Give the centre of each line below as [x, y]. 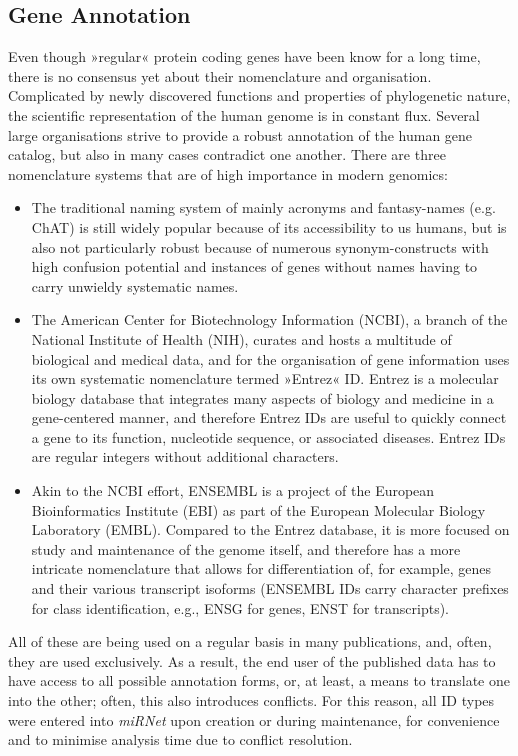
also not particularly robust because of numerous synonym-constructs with [260, 246]
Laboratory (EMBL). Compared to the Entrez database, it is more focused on [270, 529]
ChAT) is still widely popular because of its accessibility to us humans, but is [269, 226]
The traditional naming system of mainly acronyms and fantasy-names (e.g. [263, 207]
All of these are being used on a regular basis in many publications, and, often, [250, 641]
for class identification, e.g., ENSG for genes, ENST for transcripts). [240, 607]
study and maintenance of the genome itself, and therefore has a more [246, 548]
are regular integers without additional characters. [185, 456]
